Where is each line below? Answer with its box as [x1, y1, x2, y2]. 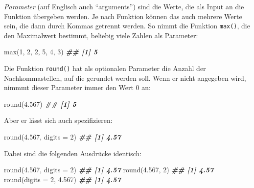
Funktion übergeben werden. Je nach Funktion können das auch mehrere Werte [4, 11, 242, 21]
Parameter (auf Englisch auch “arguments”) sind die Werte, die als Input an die [4, 1, 244, 11]
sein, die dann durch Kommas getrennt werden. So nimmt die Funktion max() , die [4, 21, 250, 31]
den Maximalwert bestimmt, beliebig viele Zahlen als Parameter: [4, 30, 198, 40]
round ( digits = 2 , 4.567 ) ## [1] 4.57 [4, 174, 121, 184]
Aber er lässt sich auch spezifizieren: [4, 115, 113, 125]
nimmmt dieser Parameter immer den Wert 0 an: [4, 82, 151, 93]
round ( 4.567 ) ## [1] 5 [4, 98, 76, 109]
